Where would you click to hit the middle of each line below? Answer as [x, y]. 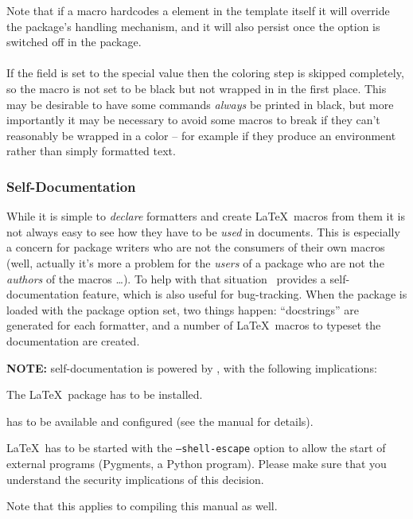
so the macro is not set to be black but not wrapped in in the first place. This [197, 88]
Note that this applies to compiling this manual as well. [142, 506]
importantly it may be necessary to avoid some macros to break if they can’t [193, 120]
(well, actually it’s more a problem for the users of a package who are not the [195, 262]
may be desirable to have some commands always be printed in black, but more [200, 104]
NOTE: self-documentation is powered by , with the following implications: [192, 367]
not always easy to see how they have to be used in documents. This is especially [203, 231]
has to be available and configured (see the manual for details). [160, 421]
